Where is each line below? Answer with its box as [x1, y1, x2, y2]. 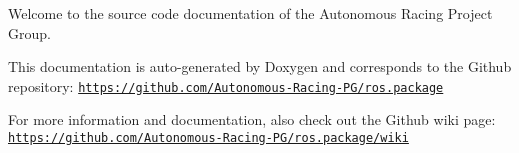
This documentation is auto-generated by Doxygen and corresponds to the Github [8, 56, 512, 77]
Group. [8, 22, 51, 43]
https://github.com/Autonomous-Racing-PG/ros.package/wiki [8, 131, 409, 146]
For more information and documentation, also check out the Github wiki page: [8, 109, 496, 130]
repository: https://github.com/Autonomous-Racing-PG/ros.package [8, 75, 444, 96]
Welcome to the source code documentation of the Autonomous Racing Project [8, 3, 493, 23]
